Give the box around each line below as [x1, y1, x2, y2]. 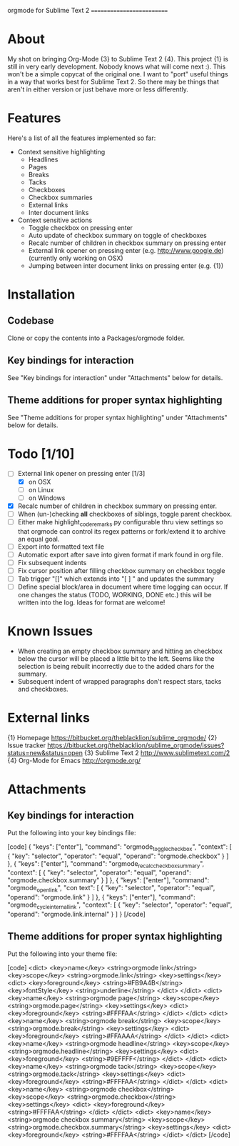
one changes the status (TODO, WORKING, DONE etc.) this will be [17, 590, 212, 599]
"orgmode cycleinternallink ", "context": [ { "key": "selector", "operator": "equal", [7, 900, 233, 911]
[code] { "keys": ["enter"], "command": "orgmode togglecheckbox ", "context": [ [7, 842, 232, 852]
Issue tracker [7, 741, 46, 749]
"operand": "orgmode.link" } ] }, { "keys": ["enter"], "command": [7, 893, 196, 902]
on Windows [28, 493, 66, 502]
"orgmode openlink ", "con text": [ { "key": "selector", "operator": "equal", [7, 884, 215, 894]
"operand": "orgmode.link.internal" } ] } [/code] [7, 910, 146, 919]
